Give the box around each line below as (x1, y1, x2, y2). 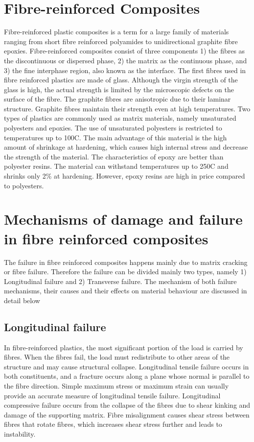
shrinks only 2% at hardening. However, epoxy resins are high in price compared (4, 171, 245, 181)
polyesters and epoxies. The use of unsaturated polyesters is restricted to (4, 123, 222, 133)
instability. (4, 429, 36, 439)
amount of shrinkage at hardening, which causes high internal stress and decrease (4, 142, 248, 152)
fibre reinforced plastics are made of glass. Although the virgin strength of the (4, 75, 238, 85)
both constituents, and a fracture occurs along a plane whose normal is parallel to (4, 371, 250, 381)
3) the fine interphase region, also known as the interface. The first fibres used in (4, 65, 246, 75)
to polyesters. (4, 180, 44, 190)
